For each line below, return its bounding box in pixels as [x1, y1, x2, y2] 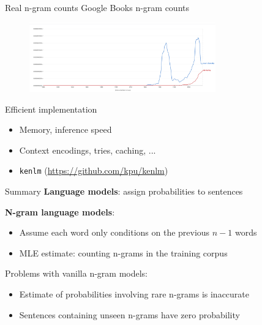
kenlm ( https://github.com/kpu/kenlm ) [19, 164, 168, 177]
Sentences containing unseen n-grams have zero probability [19, 308, 240, 321]
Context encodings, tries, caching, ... [19, 143, 156, 156]
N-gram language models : [5, 205, 115, 218]
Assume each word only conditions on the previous [19, 226, 210, 239]
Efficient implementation [5, 102, 97, 115]
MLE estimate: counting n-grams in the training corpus [19, 246, 228, 259]
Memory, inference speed [19, 123, 112, 136]
